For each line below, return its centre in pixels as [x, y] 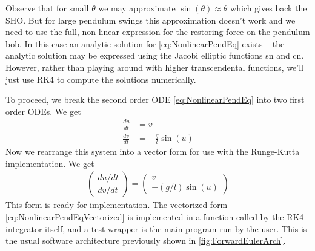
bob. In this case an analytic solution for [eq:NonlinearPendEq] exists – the [145, 43]
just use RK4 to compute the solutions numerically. [101, 79]
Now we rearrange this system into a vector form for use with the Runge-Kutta [153, 152]
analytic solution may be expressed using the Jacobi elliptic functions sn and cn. [155, 55]
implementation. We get [50, 163]
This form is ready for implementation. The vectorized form [117, 205]
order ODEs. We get [43, 111]
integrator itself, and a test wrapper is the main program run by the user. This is [156, 228]
